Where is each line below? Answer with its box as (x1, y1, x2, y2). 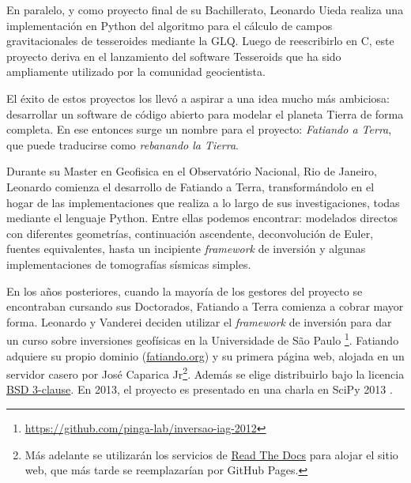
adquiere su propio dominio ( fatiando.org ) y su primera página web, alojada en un (6, 347, 405, 364)
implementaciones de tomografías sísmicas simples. (6, 255, 251, 272)
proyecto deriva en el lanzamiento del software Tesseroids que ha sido (6, 47, 341, 64)
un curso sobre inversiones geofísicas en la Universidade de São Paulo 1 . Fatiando (6, 330, 399, 348)
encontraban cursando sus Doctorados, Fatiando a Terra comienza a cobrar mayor (6, 298, 404, 315)
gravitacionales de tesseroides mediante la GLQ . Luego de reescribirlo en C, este (6, 32, 394, 49)
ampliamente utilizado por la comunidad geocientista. (6, 63, 266, 80)
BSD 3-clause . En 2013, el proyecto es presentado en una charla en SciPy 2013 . (6, 381, 393, 398)
